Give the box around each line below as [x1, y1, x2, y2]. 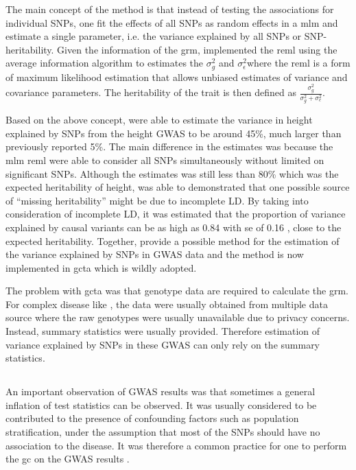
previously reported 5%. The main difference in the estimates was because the [5, 139, 333, 154]
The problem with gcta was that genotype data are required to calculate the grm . [5, 283, 349, 298]
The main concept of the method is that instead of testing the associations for [5, 2, 334, 16]
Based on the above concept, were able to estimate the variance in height [5, 113, 313, 127]
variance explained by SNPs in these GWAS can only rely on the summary [5, 337, 320, 351]
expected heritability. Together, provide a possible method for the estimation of [5, 233, 340, 248]
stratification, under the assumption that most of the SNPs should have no [5, 425, 320, 439]
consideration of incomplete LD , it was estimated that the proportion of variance [5, 207, 346, 221]
